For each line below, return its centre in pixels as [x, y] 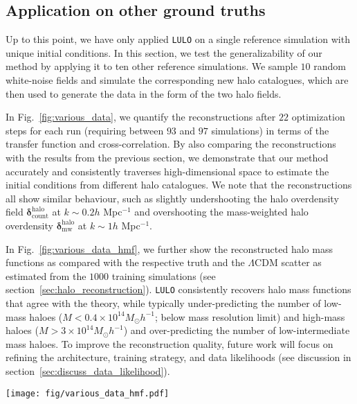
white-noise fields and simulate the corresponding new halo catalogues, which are [177, 80]
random [330, 66]
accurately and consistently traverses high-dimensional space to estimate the [167, 171]
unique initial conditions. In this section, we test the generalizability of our [164, 52]
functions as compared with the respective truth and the [125, 262]
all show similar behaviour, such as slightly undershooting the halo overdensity [172, 198]
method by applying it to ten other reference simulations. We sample [152, 66]
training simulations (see [164, 275]
